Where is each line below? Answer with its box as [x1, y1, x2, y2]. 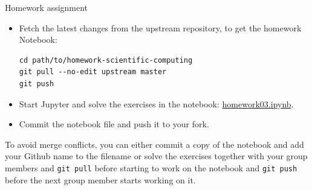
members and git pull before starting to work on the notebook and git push [5, 161, 297, 174]
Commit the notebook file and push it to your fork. [19, 118, 209, 130]
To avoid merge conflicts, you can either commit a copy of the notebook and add [5, 138, 304, 150]
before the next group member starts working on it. [5, 173, 196, 186]
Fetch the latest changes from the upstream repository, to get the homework [19, 21, 302, 34]
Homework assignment [5, 1, 88, 13]
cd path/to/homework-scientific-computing [19, 55, 193, 65]
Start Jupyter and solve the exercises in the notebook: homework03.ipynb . [19, 97, 294, 110]
